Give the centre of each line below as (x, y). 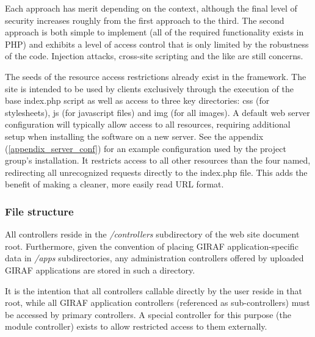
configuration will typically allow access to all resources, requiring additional (148, 124)
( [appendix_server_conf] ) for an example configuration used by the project (146, 148)
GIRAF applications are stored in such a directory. (100, 270)
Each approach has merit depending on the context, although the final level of (151, 8)
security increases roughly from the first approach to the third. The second (145, 20)
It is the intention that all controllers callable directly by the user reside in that (154, 290)
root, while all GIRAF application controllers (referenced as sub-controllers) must (157, 303)
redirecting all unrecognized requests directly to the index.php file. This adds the (156, 172)
